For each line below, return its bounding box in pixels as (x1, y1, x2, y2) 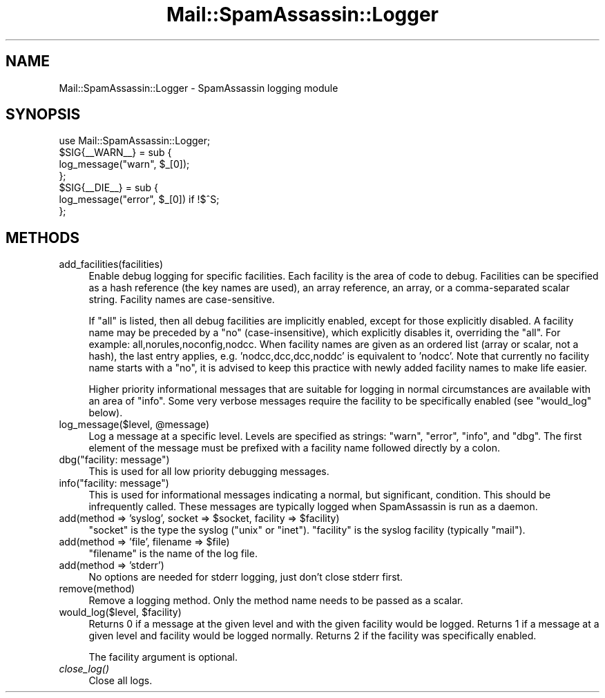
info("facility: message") (59, 477, 169, 489)
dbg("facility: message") (59, 454, 170, 466)
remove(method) (59, 583, 135, 595)
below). (88, 407, 123, 419)
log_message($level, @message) (59, 418, 210, 431)
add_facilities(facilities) (59, 258, 164, 271)
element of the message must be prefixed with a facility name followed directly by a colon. (88, 442, 500, 454)
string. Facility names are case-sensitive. (88, 293, 275, 306)
